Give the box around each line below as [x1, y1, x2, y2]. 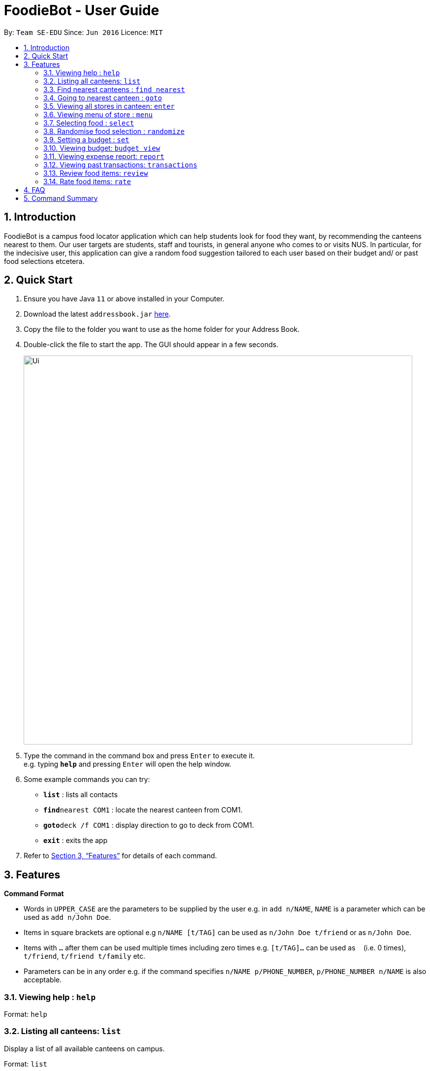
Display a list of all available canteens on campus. [4, 1044, 165, 1053]
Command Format [4, 889, 64, 898]
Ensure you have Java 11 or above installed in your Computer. [24, 294, 225, 303]
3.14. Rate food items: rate [43, 177, 131, 186]
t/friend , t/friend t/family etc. [24, 952, 146, 961]
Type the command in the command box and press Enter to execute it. [24, 751, 255, 760]
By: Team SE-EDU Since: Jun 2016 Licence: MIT [4, 28, 163, 36]
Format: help [4, 1010, 47, 1019]
